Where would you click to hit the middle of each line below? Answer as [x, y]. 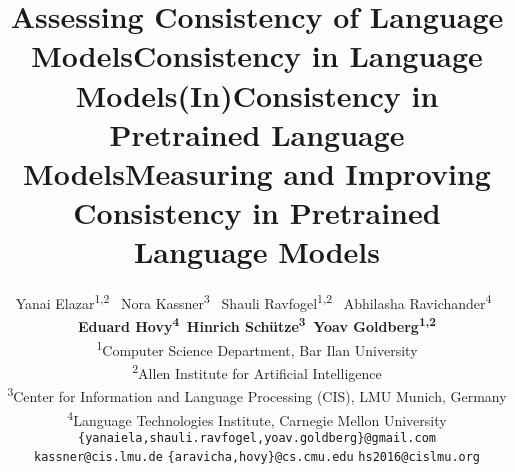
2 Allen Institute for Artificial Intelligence [257, 371]
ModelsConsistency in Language [257, 55]
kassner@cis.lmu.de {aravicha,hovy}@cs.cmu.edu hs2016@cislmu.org [257, 457]
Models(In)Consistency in [257, 94]
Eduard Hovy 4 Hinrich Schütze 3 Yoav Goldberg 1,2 [257, 325]
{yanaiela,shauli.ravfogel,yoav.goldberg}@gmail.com [257, 437]
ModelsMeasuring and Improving [257, 172]
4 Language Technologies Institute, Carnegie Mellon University [257, 418]
